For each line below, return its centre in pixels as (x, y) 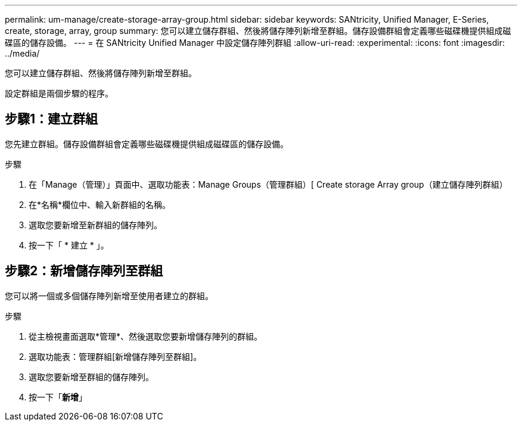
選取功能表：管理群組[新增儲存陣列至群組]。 (115, 356)
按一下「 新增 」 (58, 397)
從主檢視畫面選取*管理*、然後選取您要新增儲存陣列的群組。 (146, 336)
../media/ (22, 53)
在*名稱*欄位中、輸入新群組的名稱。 (100, 204)
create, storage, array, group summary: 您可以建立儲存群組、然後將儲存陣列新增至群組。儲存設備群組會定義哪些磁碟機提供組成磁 (258, 31)
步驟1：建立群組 (52, 119)
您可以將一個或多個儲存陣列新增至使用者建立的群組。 (109, 296)
